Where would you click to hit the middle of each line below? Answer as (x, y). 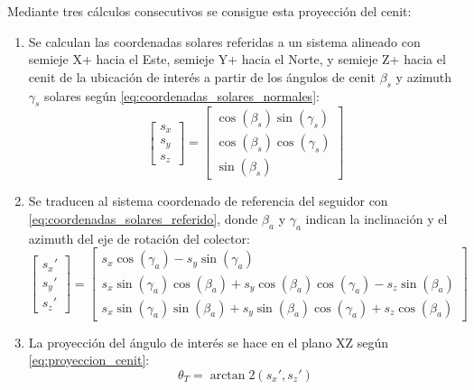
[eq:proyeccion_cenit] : (89, 360)
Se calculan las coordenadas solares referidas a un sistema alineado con (224, 41)
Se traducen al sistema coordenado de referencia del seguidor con (208, 201)
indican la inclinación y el (376, 219)
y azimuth (424, 76)
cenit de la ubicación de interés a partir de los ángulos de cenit (202, 76)
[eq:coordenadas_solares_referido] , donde (143, 219)
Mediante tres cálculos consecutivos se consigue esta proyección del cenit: (209, 11)
